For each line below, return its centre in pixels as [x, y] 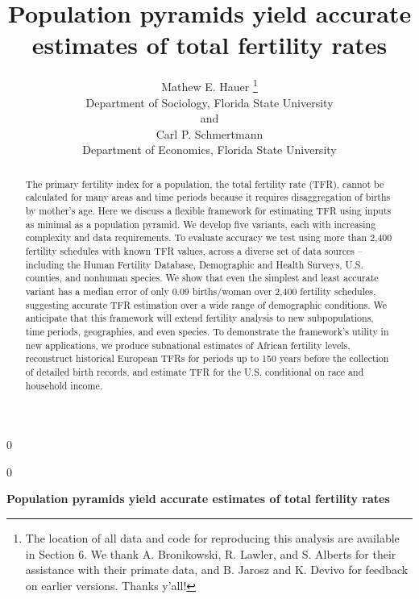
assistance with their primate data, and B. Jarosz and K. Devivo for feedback [217, 570]
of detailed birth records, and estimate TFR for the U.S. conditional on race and [195, 371]
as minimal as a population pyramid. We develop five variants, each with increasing [201, 224]
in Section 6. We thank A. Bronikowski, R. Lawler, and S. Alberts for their [211, 553]
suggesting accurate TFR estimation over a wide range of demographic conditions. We [206, 304]
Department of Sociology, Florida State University [209, 102]
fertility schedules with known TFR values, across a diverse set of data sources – [194, 251]
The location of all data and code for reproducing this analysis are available [212, 538]
